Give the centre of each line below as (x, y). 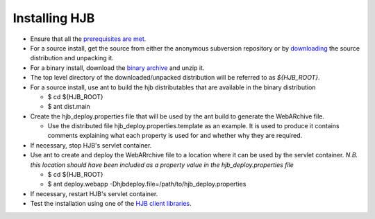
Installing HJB (54, 18)
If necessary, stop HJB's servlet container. (91, 145)
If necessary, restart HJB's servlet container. (94, 193)
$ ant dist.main (69, 107)
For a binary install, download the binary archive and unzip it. (117, 68)
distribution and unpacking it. (72, 58)
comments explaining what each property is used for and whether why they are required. (175, 136)
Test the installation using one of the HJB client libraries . (111, 204)
